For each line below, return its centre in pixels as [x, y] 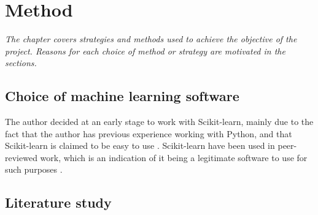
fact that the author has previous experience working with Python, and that [149, 133]
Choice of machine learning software [122, 96]
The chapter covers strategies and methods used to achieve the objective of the [151, 39]
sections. [21, 63]
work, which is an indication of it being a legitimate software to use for [174, 157]
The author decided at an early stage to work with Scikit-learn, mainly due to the [159, 122]
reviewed [21, 157]
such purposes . [34, 169]
